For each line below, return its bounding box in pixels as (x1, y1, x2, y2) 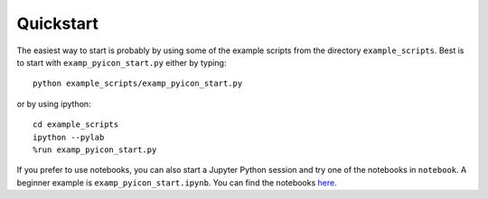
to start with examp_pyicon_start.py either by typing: (16, 57, 227, 68)
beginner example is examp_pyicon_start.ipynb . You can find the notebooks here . (16, 176, 338, 188)
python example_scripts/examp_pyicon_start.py (33, 78, 243, 89)
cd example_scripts (33, 120, 119, 130)
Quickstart (16, 14, 99, 33)
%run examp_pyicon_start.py (33, 144, 157, 155)
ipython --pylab (33, 131, 105, 142)
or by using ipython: (16, 98, 91, 109)
